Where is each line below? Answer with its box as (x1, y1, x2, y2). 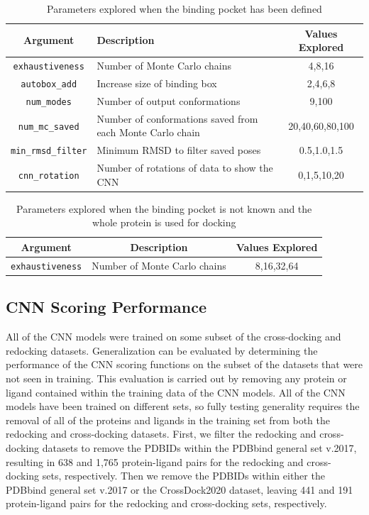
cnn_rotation (18, 170, 79, 181)
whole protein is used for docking (92, 215, 236, 230)
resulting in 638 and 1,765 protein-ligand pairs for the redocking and (6, 454, 304, 469)
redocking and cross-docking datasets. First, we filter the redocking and (6, 426, 316, 441)
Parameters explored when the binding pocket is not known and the (16, 201, 312, 216)
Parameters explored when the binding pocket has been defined (47, 1, 322, 16)
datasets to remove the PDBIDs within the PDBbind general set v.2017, (42, 440, 357, 455)
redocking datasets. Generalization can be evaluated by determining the (6, 343, 318, 358)
